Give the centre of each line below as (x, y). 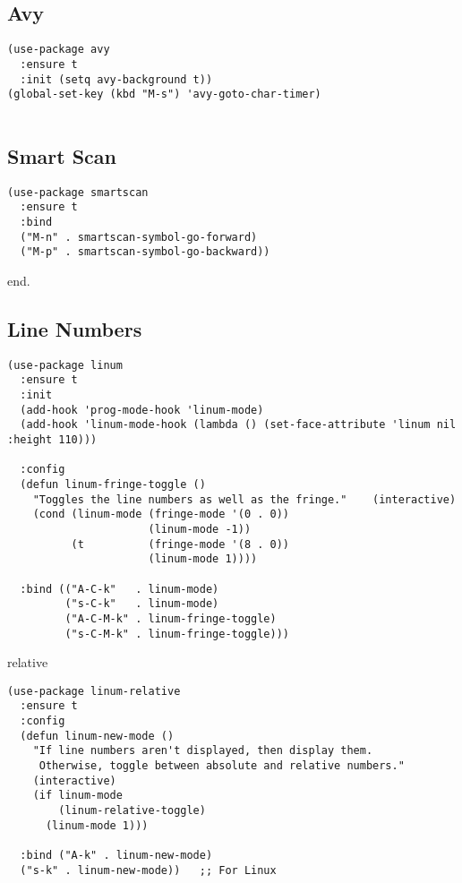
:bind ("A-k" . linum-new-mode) (116, 856)
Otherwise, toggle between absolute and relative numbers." (222, 766)
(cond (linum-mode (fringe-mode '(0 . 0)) (161, 514)
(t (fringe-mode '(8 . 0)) (180, 544)
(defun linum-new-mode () (97, 736)
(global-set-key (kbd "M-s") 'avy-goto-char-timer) (164, 94)
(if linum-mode (77, 796)
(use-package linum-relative (94, 691)
